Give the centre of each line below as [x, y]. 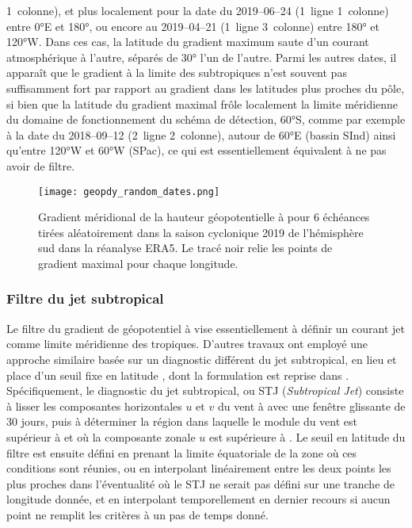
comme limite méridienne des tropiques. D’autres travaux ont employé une [187, 344]
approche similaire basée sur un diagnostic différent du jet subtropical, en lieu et [202, 359]
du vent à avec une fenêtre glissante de [311, 406]
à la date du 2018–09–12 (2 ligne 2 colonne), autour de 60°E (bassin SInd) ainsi [201, 134]
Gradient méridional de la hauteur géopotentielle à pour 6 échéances [204, 217]
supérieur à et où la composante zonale [101, 436]
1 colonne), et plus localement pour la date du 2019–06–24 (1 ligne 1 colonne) [198, 10]
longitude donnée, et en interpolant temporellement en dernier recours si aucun [198, 499]
